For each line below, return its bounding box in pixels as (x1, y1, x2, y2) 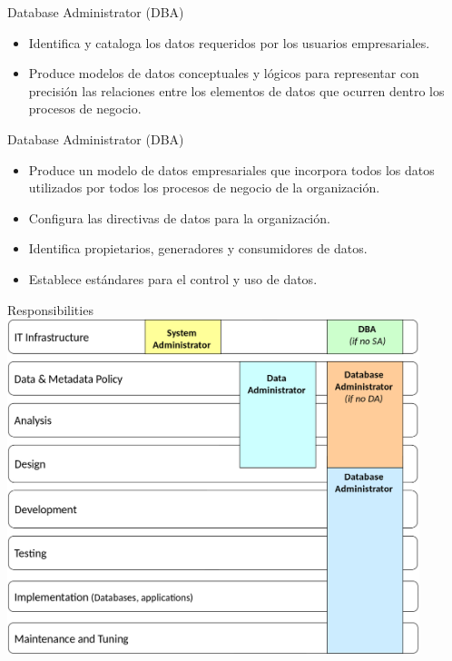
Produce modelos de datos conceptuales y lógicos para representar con (28, 64, 419, 83)
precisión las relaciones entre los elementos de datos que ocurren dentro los (28, 81, 445, 100)
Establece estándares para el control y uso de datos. (28, 269, 318, 288)
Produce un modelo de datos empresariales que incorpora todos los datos (28, 160, 435, 179)
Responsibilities (7, 300, 93, 319)
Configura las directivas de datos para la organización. (28, 208, 330, 227)
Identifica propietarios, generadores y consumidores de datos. (28, 239, 368, 258)
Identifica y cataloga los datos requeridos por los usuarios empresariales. (28, 33, 430, 52)
